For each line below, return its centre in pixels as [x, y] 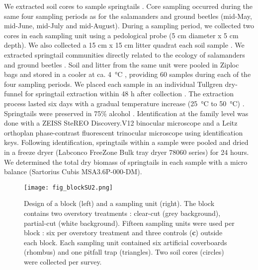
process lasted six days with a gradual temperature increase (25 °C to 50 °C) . [124, 103]
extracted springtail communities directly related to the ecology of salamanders [125, 54]
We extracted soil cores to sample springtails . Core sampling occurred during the [129, 6]
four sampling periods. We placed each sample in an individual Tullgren [113, 84]
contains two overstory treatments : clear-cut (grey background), [122, 213]
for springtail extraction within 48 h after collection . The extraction [129, 94]
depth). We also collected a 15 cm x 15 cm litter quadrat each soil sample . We [124, 45]
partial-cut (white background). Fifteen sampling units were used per [129, 223]
